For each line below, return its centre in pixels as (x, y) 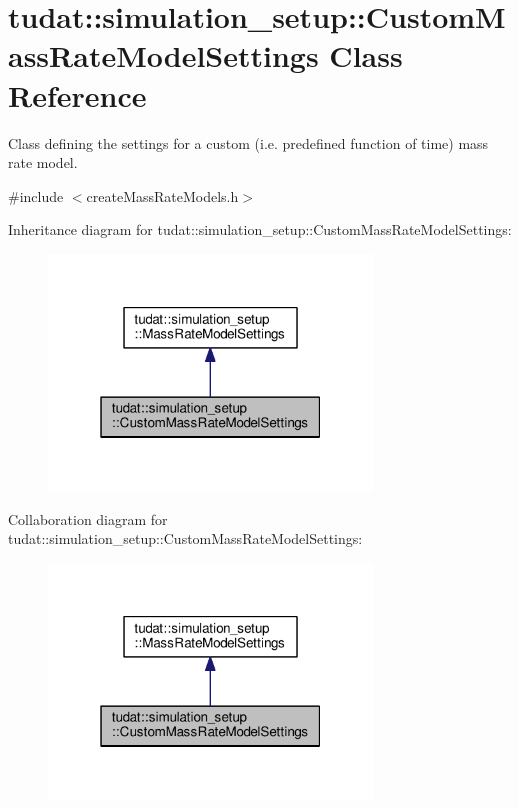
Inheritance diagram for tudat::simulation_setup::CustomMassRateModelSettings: (260, 229)
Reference (77, 94)
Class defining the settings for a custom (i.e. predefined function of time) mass (248, 142)
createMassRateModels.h (162, 195)
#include (36, 195)
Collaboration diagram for (88, 518)
